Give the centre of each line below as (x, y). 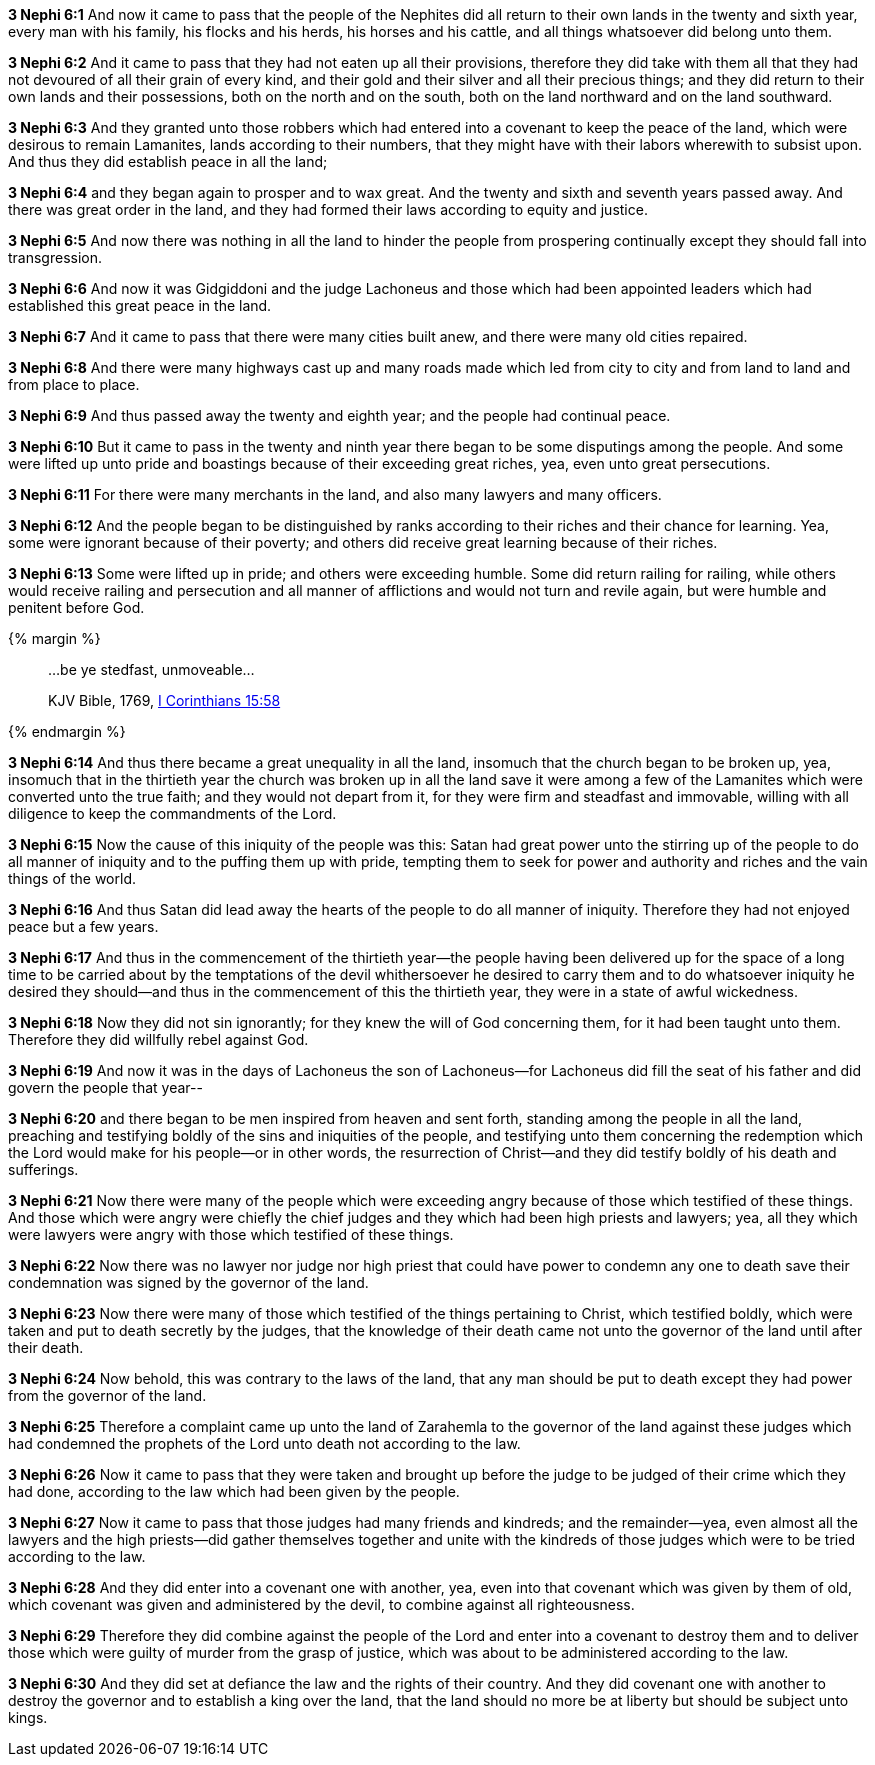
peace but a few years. (83, 926)
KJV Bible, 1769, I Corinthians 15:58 (164, 700)
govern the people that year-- (105, 1087)
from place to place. (74, 384)
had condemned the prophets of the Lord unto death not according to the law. (264, 1443)
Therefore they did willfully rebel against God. (158, 1039)
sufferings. (43, 1169)
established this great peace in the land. (140, 305)
